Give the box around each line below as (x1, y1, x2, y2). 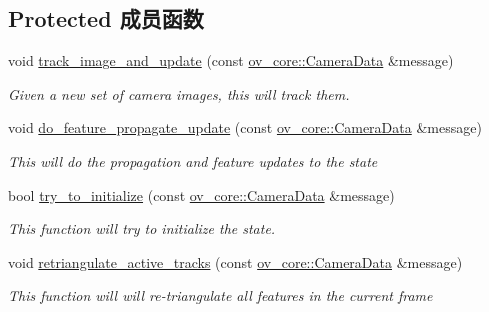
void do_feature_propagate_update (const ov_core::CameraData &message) (8, 117, 482, 138)
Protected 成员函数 (8, 3, 204, 34)
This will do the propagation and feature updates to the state (8, 150, 378, 171)
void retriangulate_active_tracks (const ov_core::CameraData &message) (8, 251, 463, 272)
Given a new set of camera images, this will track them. (8, 83, 350, 104)
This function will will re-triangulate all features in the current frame (8, 285, 433, 306)
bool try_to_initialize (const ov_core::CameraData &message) (8, 184, 395, 205)
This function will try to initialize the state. (8, 218, 276, 239)
